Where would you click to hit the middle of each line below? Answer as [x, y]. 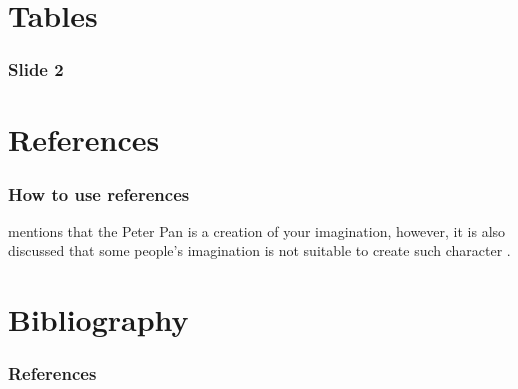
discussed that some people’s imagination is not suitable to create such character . [259, 250]
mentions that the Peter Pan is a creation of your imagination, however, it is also [257, 230]
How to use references [99, 193]
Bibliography [98, 319]
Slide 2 [36, 69]
